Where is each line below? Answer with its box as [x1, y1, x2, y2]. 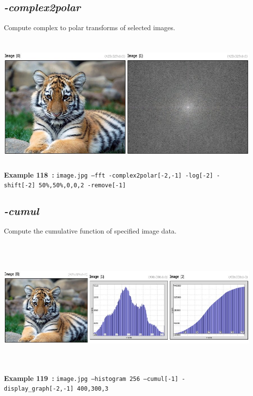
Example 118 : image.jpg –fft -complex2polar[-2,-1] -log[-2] [4, 169, 213, 180]
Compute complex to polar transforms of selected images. [4, 22, 175, 33]
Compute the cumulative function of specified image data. [4, 226, 177, 236]
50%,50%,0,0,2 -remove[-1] [38, 181, 126, 189]
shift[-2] [4, 181, 36, 189]
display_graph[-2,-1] [4, 385, 74, 392]
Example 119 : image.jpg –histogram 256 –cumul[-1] [4, 373, 179, 383]
